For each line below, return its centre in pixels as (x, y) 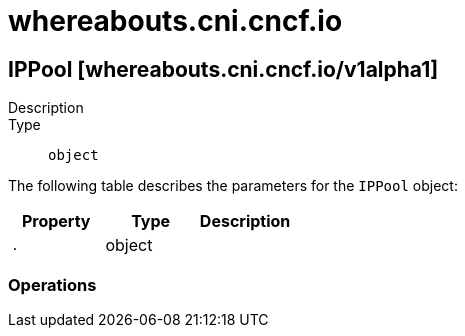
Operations (52, 284)
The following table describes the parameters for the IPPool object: (233, 186)
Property (56, 221)
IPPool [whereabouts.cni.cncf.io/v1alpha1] (223, 69)
